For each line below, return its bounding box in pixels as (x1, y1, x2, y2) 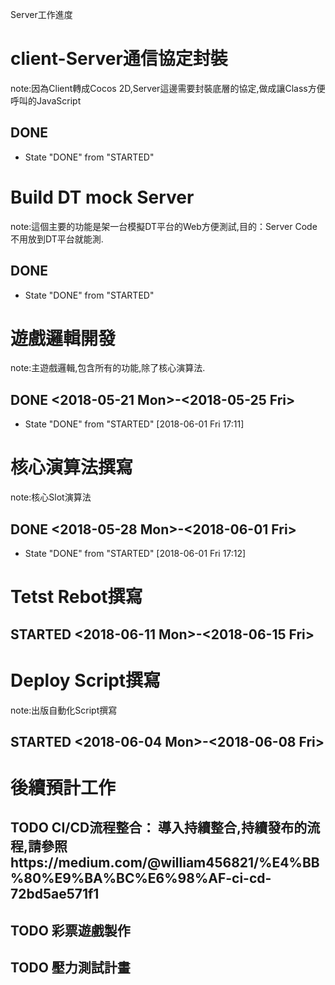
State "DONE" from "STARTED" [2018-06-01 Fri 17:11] (24, 418, 245, 430)
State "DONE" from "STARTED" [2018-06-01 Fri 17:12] (24, 548, 247, 559)
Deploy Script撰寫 (10, 669, 162, 692)
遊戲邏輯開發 (10, 327, 117, 350)
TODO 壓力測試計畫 (10, 959, 131, 977)
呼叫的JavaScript (10, 94, 82, 107)
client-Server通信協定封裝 (10, 48, 228, 70)
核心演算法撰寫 (10, 456, 134, 479)
